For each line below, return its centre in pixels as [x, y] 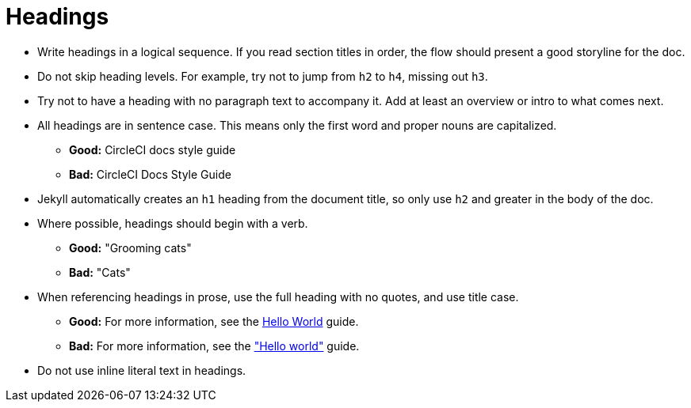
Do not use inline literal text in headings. [142, 370]
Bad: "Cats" [100, 272]
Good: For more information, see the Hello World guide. [214, 321]
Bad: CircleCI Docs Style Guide [150, 174]
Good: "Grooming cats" [130, 247]
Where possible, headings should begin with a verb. [173, 223]
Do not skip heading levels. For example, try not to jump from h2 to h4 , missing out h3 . [263, 76]
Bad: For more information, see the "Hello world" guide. [214, 346]
